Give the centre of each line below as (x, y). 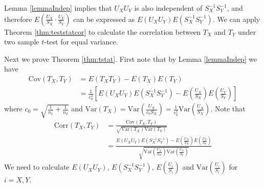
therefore (18, 19)
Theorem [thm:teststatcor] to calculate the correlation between (103, 31)
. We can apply (236, 19)
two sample (22, 42)
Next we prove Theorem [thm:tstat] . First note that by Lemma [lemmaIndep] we (131, 58)
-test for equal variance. (81, 42)
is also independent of (168, 8)
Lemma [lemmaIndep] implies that (58, 8)
